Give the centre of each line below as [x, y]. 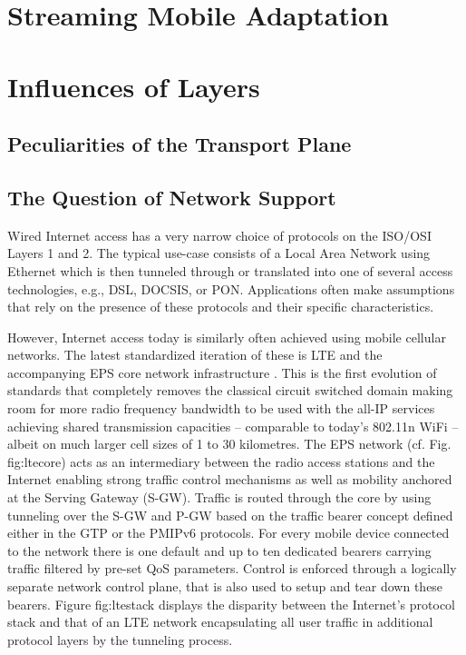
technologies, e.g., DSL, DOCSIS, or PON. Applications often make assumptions [231, 288]
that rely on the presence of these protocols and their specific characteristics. [221, 307]
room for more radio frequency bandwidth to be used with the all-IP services [221, 408]
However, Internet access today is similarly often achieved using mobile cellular [227, 337]
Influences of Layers [134, 86]
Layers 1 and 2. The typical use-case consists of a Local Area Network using [219, 253]
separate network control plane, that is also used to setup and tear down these [225, 586]
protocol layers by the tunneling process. [120, 639]
